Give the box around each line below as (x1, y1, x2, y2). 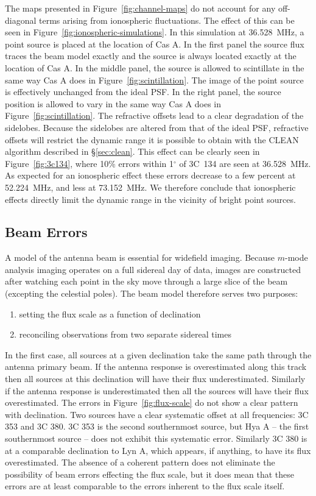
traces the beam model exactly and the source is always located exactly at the (5, 49, 297, 62)
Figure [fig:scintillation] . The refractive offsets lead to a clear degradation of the (5, 109, 304, 122)
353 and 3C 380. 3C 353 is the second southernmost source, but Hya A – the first (5, 420, 309, 433)
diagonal (5, 13, 37, 26)
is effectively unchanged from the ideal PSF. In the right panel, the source (5, 85, 281, 98)
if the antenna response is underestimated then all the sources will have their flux (5, 384, 309, 397)
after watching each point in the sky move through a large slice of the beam (5, 275, 288, 288)
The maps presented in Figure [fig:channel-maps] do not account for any (5, 2, 276, 14)
